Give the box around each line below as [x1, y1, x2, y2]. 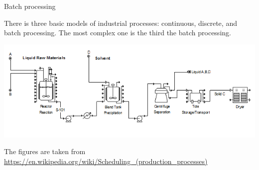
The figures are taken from [4, 146, 86, 157]
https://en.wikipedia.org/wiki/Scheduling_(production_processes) [4, 156, 208, 167]
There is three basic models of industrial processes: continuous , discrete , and [4, 17, 237, 28]
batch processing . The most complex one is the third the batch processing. [4, 27, 231, 38]
